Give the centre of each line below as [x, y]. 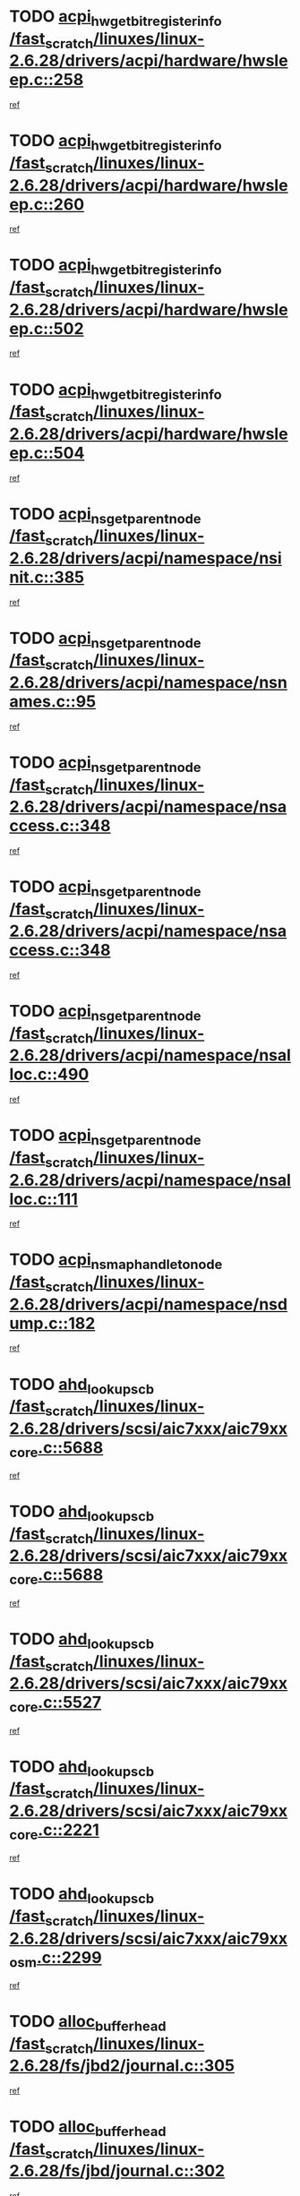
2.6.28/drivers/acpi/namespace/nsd [149, 1304]
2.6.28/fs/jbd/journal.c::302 [117, 2171]
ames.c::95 [53, 701]
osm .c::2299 [56, 1959]
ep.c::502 [47, 328]
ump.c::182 [52, 1323]
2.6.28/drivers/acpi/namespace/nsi [146, 558]
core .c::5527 [56, 1704]
